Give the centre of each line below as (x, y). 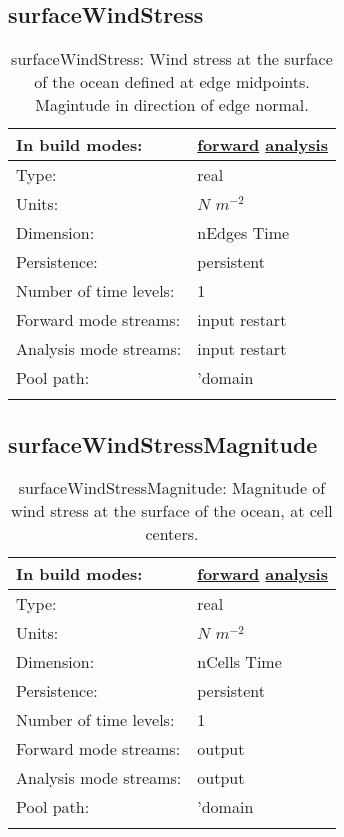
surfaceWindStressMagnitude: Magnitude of (172, 488)
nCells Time (239, 662)
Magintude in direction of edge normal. (172, 105)
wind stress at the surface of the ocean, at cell (172, 511)
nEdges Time (243, 233)
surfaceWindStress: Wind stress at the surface (172, 59)
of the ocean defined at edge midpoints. (172, 82)
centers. (172, 534)
